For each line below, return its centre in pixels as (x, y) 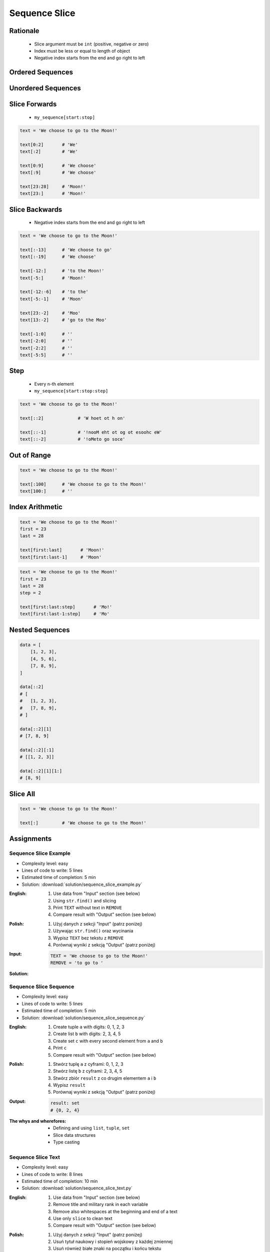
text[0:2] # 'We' (49, 144)
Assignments (30, 839)
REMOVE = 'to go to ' (77, 963)
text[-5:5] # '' (46, 355)
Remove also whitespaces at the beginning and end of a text (115, 1211)
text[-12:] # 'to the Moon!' (62, 271)
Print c (60, 1048)
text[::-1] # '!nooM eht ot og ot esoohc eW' (91, 432)
